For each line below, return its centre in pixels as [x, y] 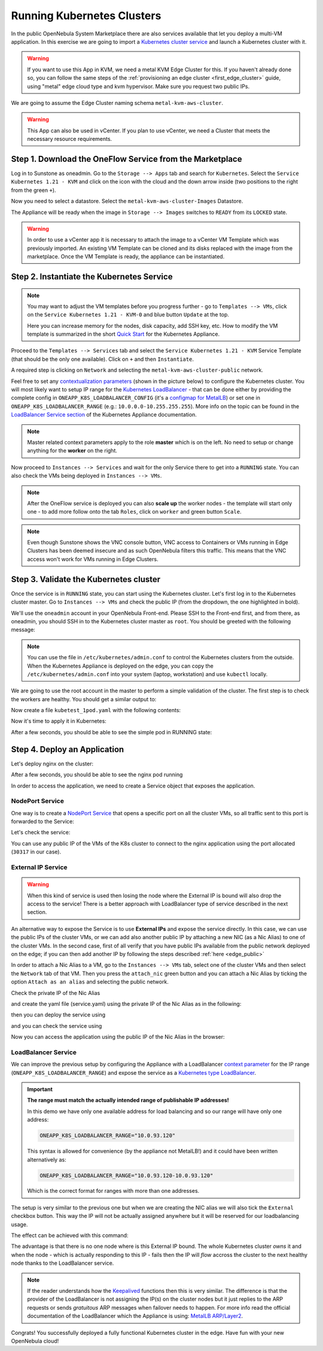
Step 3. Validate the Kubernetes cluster [86, 579]
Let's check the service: [41, 833]
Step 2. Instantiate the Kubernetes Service [92, 277]
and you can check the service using [57, 1026]
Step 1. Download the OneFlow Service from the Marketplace [127, 159]
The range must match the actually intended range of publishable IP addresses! [128, 1100]
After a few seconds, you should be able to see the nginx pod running [97, 775]
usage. [19, 1224]
